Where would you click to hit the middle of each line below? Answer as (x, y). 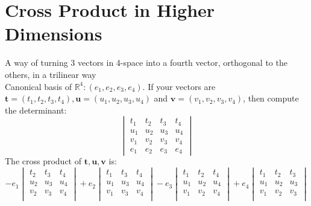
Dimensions (54, 34)
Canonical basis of (38, 86)
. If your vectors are (179, 86)
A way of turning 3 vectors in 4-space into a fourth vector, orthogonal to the (146, 63)
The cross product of (43, 161)
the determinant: (36, 110)
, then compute (271, 98)
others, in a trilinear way (51, 74)
